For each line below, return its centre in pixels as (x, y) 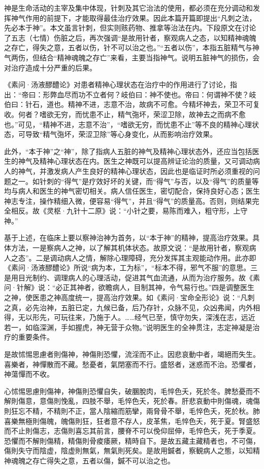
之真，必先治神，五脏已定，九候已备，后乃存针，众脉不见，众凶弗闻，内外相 (132, 307)
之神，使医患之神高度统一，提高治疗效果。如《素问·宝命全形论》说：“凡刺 (129, 297)
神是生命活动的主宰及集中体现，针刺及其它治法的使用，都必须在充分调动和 (128, 8)
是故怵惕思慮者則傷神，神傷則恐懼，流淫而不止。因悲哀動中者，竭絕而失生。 (132, 354)
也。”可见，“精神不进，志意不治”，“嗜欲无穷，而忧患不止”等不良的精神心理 (128, 124)
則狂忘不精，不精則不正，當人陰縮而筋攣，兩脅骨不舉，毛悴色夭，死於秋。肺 (132, 410)
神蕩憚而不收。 (29, 374)
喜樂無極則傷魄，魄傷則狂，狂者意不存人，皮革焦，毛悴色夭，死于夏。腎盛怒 (132, 421)
